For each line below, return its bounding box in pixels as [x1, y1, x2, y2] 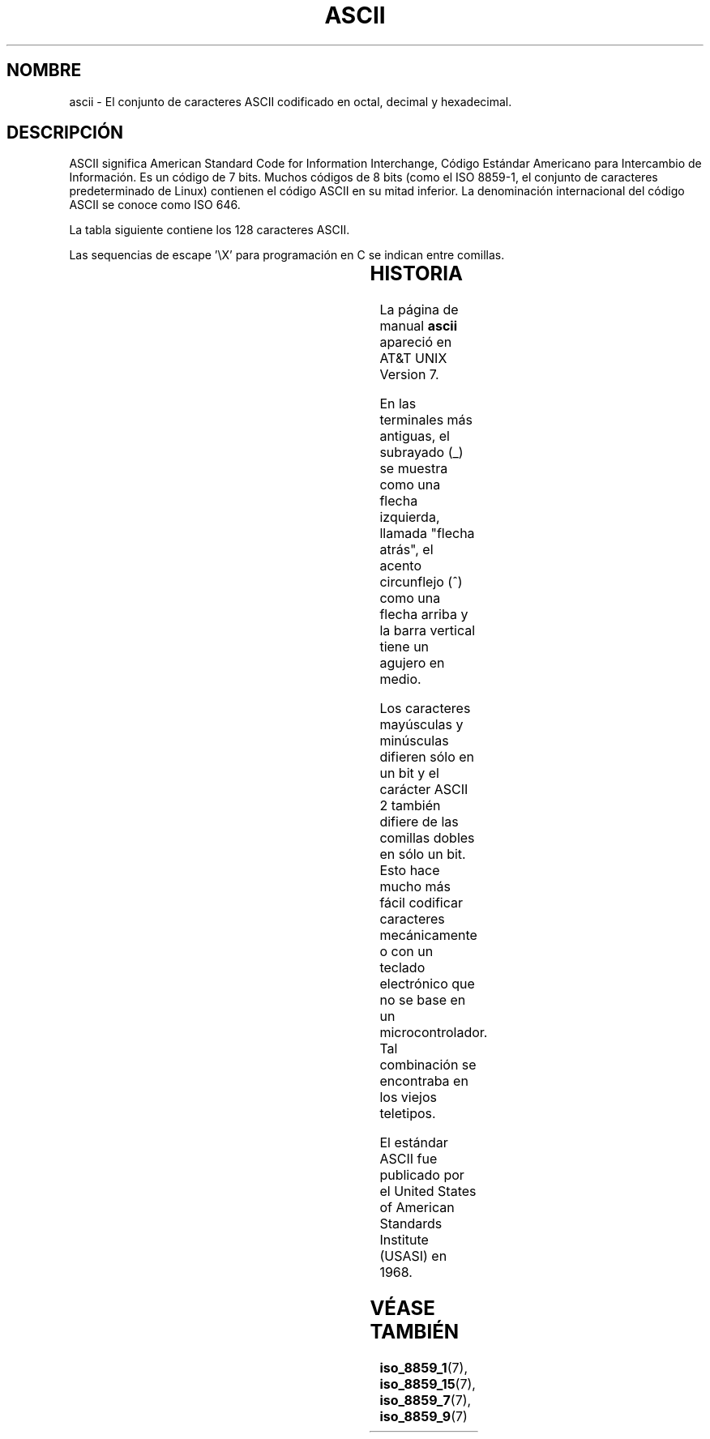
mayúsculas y [379, 716, 464, 733]
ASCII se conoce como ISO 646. [69, 198, 241, 212]
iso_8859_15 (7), [379, 1376, 476, 1393]
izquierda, [379, 509, 440, 526]
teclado [379, 959, 426, 976]
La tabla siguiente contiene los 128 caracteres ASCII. [69, 223, 350, 237]
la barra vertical [379, 622, 476, 639]
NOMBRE [6, 60, 82, 81]
